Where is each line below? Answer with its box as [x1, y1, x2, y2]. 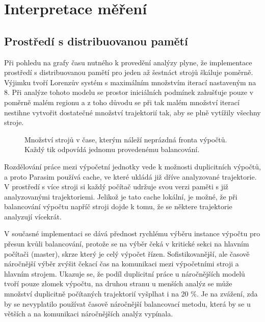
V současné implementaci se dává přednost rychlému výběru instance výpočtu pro [4, 228, 260, 239]
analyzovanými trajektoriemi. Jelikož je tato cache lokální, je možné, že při [4, 191, 237, 202]
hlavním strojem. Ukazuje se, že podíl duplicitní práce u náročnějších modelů [4, 268, 245, 279]
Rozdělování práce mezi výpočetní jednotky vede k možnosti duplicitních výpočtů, [4, 161, 261, 171]
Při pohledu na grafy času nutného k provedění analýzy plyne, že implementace [4, 57, 252, 67]
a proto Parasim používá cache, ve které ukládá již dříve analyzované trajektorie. [4, 171, 257, 182]
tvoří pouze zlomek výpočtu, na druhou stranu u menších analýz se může [4, 278, 232, 289]
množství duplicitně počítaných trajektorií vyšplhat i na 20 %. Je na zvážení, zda [4, 288, 258, 299]
